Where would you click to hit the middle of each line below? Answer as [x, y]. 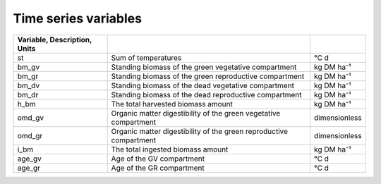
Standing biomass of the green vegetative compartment [204, 67]
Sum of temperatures [146, 58]
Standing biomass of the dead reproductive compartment [207, 94]
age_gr [29, 168]
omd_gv [31, 118]
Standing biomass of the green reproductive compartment [208, 76]
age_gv [29, 159]
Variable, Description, [55, 39]
